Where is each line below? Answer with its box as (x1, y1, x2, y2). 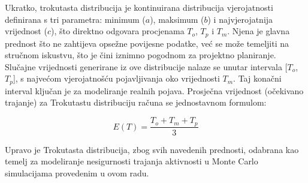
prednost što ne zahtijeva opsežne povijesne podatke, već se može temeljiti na (5, 37, 289, 49)
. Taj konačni (233, 72, 282, 85)
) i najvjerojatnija (207, 13, 273, 25)
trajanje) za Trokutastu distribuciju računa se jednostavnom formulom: (5, 96, 267, 109)
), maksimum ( (150, 13, 204, 25)
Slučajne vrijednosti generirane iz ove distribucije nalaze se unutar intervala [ (5, 60, 288, 73)
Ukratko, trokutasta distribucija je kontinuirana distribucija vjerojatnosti (5, 1, 273, 13)
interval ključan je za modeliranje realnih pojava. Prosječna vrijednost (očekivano (5, 84, 304, 97)
